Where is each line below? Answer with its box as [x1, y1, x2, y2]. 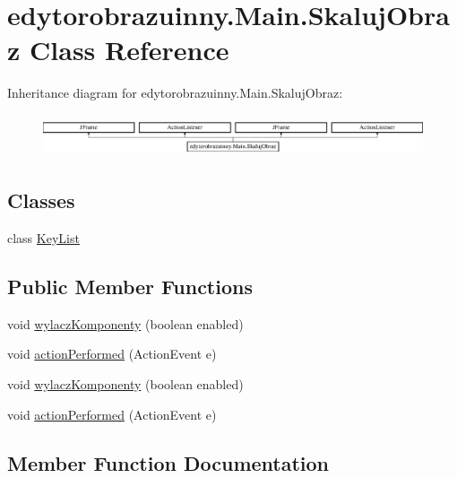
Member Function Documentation [7, 448, 330, 476]
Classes [7, 187, 75, 214]
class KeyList [7, 228, 80, 247]
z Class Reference [7, 31, 229, 68]
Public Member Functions [7, 272, 253, 300]
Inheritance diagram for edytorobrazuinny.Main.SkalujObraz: [7, 83, 343, 102]
